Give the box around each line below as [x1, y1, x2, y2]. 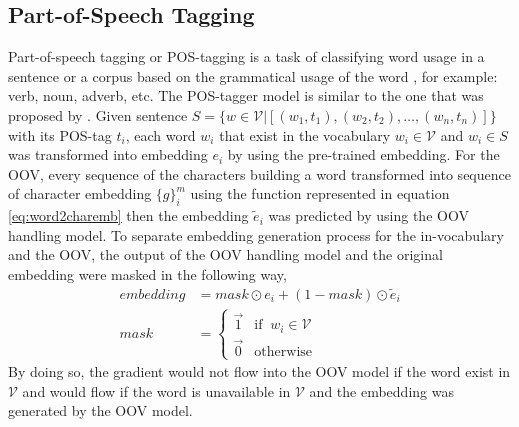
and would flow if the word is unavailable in [22, 380, 291, 401]
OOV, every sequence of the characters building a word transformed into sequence [8, 163, 511, 184]
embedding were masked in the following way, [8, 263, 287, 284]
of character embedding [8, 183, 152, 204]
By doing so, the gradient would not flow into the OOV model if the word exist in [8, 361, 511, 382]
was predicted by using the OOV [268, 205, 469, 226]
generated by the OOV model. [8, 400, 193, 421]
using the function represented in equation [190, 183, 450, 204]
